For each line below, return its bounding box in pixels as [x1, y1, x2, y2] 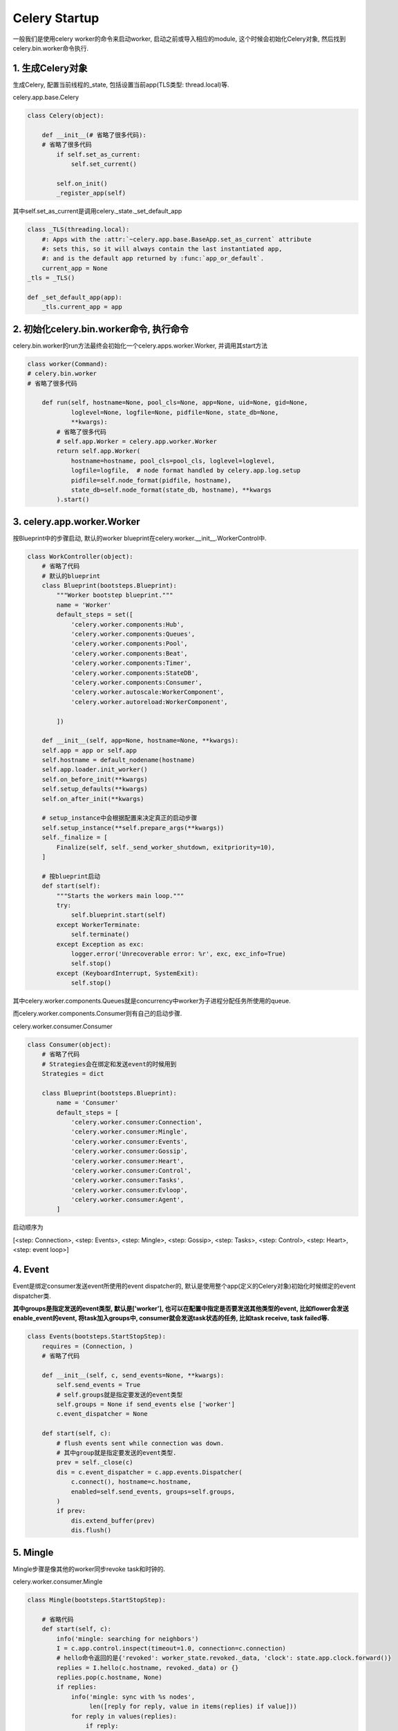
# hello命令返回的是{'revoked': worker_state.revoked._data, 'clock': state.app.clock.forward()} [56, 1654, 392, 1662]
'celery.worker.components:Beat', [70, 649, 188, 657]
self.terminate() [70, 931, 130, 938]
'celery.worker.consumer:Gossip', [70, 1147, 188, 1156]
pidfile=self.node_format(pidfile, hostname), [70, 476, 231, 484]
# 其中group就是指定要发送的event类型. [56, 1449, 177, 1457]
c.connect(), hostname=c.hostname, [70, 1478, 191, 1486]
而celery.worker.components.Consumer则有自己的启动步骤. [12, 1010, 182, 1018]
